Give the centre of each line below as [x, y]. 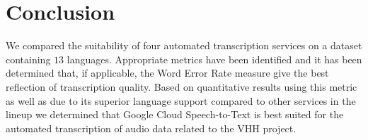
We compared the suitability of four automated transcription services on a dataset [184, 45]
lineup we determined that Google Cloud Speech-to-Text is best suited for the [175, 114]
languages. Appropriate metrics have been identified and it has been [214, 59]
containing [28, 59]
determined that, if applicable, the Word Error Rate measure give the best [167, 73]
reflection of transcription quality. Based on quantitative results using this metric [182, 86]
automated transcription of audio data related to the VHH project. [151, 128]
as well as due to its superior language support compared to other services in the [181, 100]
